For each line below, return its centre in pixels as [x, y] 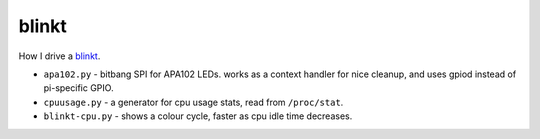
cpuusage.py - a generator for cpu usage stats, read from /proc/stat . [193, 102]
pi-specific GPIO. [78, 88]
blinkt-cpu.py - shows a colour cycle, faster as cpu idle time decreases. [198, 116]
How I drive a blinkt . [59, 56]
